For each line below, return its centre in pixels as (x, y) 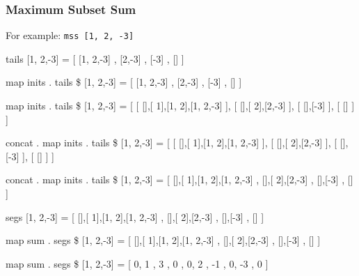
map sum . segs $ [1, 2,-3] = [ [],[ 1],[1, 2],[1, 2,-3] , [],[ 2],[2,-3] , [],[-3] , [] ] (163, 240)
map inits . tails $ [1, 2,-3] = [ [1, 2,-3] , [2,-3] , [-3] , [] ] (124, 82)
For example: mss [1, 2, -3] (70, 35)
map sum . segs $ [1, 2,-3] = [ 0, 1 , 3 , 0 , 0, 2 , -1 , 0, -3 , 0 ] (137, 263)
